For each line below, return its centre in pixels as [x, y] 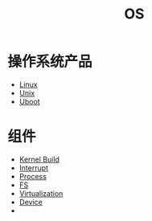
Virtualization [41, 193]
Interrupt [34, 168]
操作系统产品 [50, 62]
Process [33, 176]
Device [31, 202]
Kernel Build [39, 159]
